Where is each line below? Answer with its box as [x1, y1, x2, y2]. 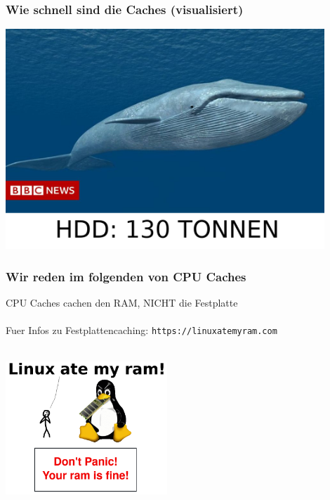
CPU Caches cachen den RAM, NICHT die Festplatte [6, 295, 238, 310]
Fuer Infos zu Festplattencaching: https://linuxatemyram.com [6, 323, 277, 338]
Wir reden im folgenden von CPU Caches [6, 267, 246, 285]
